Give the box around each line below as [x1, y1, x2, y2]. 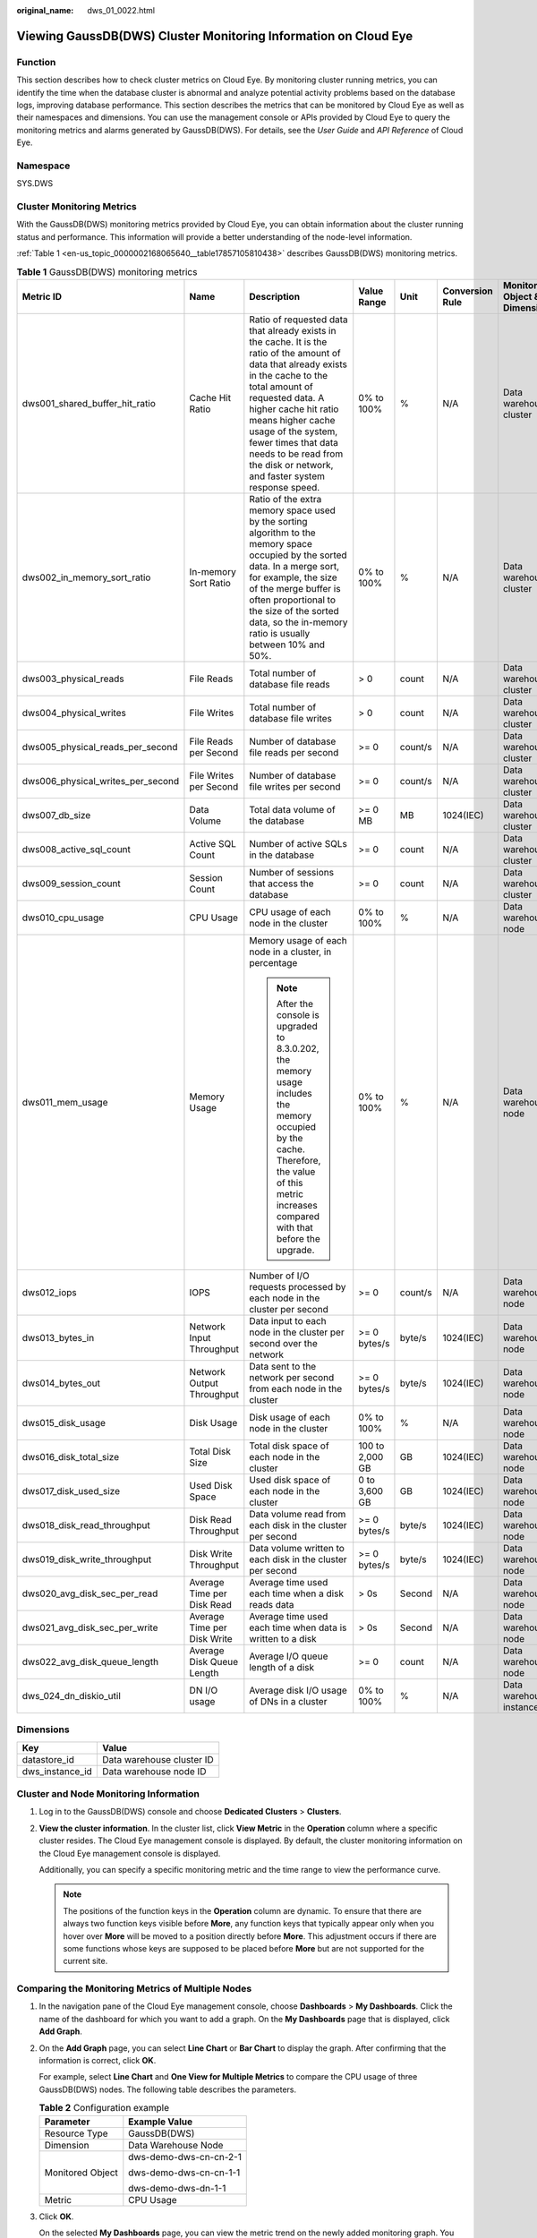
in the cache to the [249, 369, 328, 381]
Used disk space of [249, 1473, 331, 1486]
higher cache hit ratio [249, 403, 339, 415]
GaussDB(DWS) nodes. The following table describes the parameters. [38, 2084, 297, 2095]
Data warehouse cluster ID [101, 1753, 214, 1765]
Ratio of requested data [249, 313, 348, 326]
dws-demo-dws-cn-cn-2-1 [128, 2150, 242, 2163]
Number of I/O [249, 1269, 310, 1282]
